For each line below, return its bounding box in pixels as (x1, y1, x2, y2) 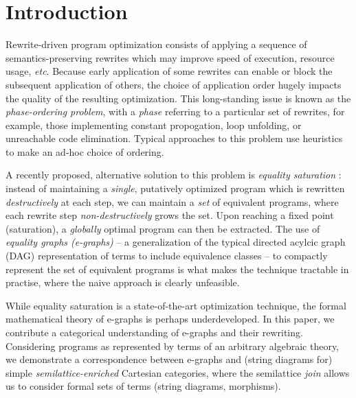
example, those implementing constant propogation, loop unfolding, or (5, 117, 302, 132)
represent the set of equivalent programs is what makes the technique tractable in (5, 261, 349, 276)
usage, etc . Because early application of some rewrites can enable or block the (5, 64, 333, 78)
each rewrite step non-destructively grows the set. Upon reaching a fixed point (5, 208, 334, 222)
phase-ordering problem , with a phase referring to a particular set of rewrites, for (5, 104, 345, 119)
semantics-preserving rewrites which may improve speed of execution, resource (5, 50, 335, 65)
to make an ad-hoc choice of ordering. (5, 144, 164, 159)
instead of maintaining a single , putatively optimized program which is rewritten (5, 181, 345, 196)
